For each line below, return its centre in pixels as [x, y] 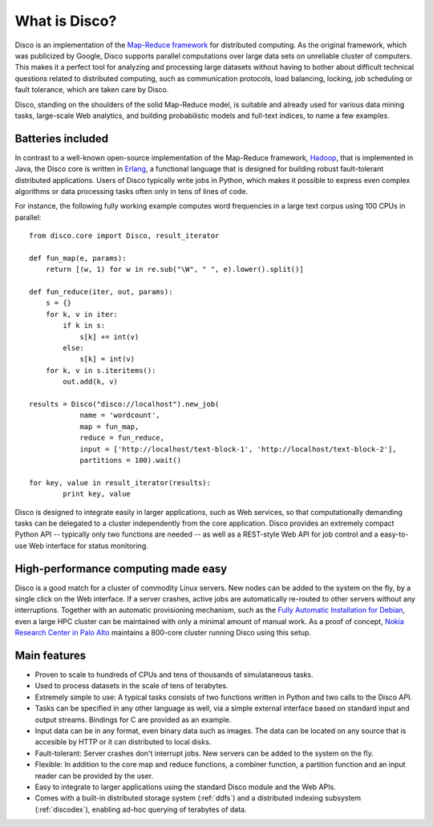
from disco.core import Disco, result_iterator [124, 236]
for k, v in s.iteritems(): [101, 370]
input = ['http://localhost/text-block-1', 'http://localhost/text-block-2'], [238, 449]
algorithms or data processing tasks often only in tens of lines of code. [132, 191]
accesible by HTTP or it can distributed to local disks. [123, 742]
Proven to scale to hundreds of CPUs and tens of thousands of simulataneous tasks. [174, 675]
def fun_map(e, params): [78, 258]
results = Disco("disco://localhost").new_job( [124, 404]
